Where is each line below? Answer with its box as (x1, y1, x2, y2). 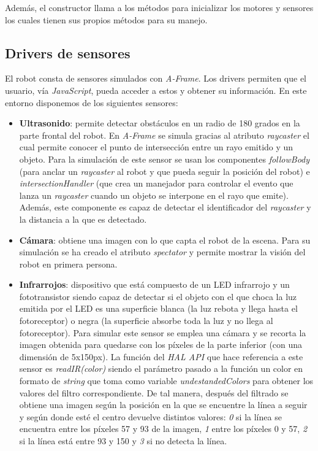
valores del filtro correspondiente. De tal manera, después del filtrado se (19, 386, 289, 399)
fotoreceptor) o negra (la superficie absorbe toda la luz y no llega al (19, 314, 273, 327)
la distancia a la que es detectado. (19, 212, 147, 225)
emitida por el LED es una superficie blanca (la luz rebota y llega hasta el (19, 302, 298, 315)
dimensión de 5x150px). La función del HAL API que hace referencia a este (19, 350, 303, 363)
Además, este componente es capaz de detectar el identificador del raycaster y (19, 201, 311, 214)
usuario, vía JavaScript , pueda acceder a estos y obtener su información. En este (5, 83, 307, 96)
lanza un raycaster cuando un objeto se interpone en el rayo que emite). (19, 188, 289, 201)
